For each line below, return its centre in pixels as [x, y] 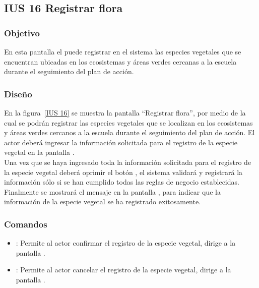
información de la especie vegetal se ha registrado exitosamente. [103, 201]
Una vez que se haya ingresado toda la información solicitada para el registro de [128, 162]
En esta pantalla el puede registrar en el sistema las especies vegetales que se [123, 51]
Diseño [18, 94]
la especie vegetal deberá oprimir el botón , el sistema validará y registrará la [123, 172]
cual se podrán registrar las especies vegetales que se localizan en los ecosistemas [128, 122]
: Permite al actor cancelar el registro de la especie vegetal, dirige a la [123, 270]
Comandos [26, 224]
